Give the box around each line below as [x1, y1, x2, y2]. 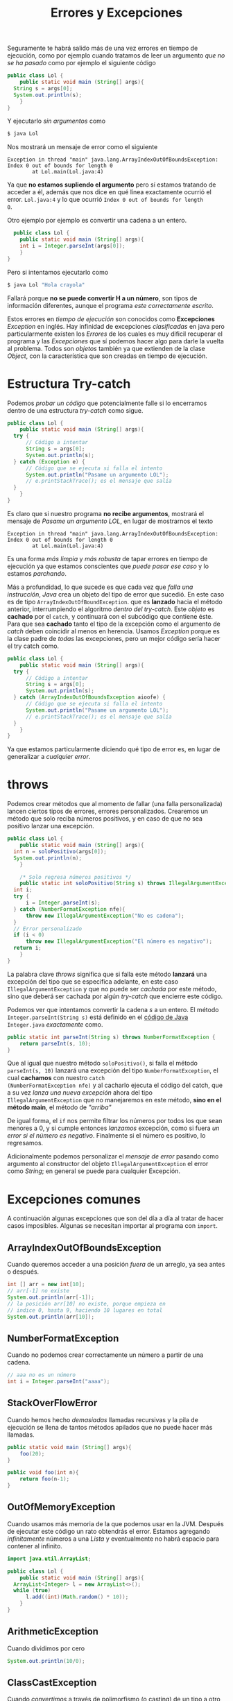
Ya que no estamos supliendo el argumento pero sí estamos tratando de [7, 180, 216, 189]
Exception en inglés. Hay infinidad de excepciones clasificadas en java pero [7, 322, 225, 330]
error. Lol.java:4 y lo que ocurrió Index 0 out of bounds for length [7, 196, 203, 204]
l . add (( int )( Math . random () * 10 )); [25, 1593, 129, 1600]
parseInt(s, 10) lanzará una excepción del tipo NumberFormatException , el [7, 1066, 218, 1075]
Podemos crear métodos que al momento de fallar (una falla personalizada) [7, 800, 223, 808]
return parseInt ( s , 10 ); [19, 1040, 92, 1047]
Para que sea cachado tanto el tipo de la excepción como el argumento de [7, 619, 221, 628]
